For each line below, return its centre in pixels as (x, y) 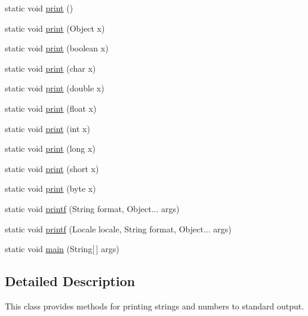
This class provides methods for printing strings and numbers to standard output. (155, 306)
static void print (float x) (51, 108)
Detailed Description (70, 281)
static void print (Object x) (55, 28)
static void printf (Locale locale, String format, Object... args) (118, 228)
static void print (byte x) (50, 188)
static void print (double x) (55, 88)
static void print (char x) (50, 68)
